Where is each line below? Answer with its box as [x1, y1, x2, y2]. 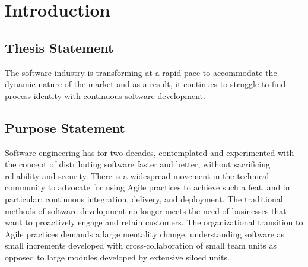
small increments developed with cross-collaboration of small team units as [5, 239, 277, 252]
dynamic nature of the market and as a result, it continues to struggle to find [5, 78, 286, 90]
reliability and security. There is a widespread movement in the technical [5, 169, 269, 182]
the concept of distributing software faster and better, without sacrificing [5, 158, 270, 170]
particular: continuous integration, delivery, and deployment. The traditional [5, 192, 283, 205]
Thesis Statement [5, 38, 114, 56]
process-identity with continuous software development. [5, 89, 205, 101]
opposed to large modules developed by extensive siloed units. [5, 250, 230, 263]
